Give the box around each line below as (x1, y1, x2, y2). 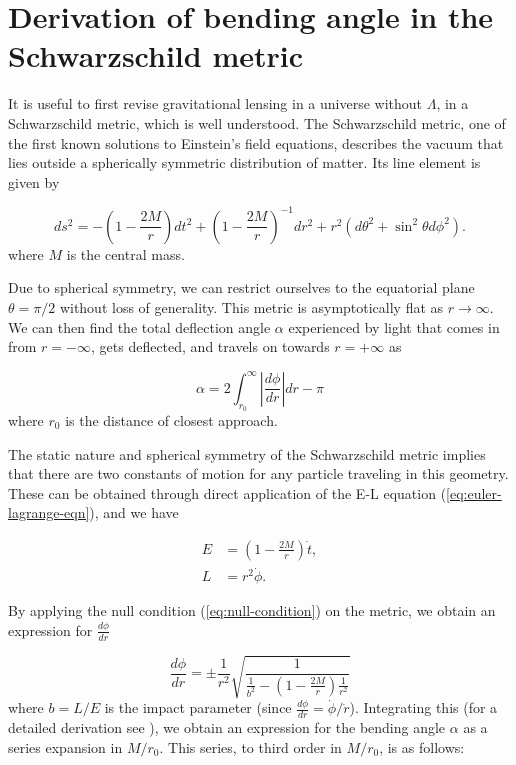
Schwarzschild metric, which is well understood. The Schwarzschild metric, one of (8, 112, 506, 133)
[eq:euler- (446, 482, 502, 503)
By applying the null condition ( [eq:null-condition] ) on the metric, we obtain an (8, 600, 496, 621)
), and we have (89, 502, 179, 523)
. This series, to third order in (159, 736, 342, 757)
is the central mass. (66, 243, 185, 264)
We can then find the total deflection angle (8, 316, 271, 337)
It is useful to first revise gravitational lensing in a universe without (8, 93, 423, 114)
